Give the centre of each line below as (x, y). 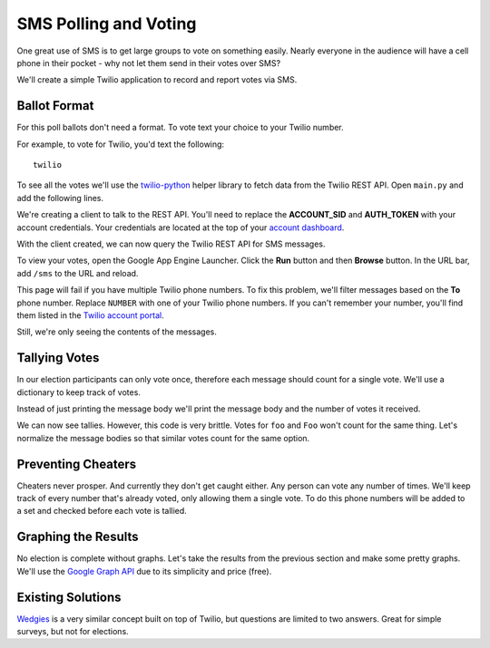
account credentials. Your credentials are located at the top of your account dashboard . (181, 227)
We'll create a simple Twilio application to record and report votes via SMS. (157, 80)
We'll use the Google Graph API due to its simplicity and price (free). (144, 571)
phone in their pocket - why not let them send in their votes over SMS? (149, 63)
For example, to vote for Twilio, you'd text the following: (121, 144)
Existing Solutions (69, 597)
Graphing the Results (78, 537)
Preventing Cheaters (77, 464)
